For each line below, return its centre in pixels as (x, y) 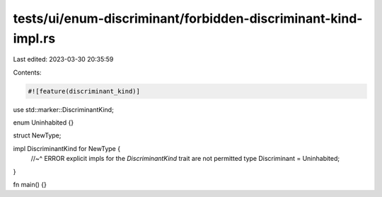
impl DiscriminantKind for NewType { (66, 148)
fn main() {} (30, 185)
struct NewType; (37, 135)
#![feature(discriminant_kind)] (84, 91)
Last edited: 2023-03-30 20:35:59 (63, 60)
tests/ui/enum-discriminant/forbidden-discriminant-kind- (188, 18)
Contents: (27, 72)
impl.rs (34, 38)
